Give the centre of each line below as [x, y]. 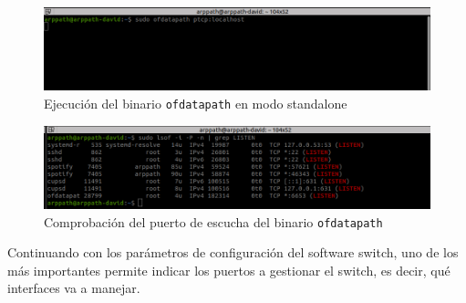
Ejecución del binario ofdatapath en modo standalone [196, 103]
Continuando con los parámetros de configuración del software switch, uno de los [233, 252]
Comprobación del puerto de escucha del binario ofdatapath [213, 221]
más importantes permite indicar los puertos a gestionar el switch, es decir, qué [229, 270]
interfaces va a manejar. [74, 288]
